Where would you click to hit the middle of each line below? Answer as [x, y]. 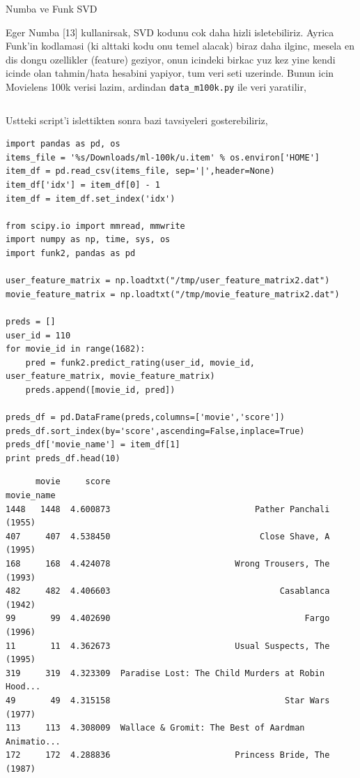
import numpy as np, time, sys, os [88, 240]
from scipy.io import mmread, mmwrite [95, 226]
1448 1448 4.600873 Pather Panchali [168, 509]
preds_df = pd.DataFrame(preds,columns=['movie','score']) [145, 418]
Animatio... [33, 741]
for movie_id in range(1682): [76, 349]
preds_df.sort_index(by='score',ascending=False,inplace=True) [155, 431]
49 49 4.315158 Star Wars [168, 700]
